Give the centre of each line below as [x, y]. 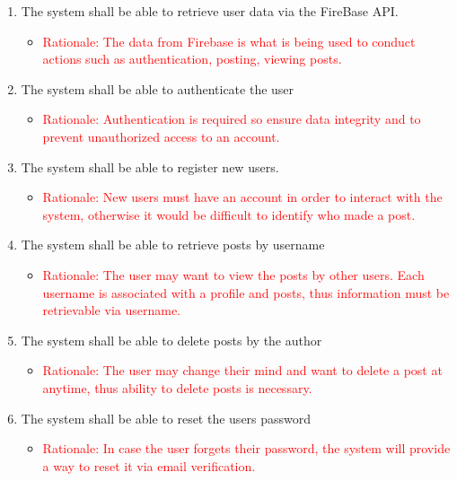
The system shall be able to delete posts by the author [171, 340]
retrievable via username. [112, 310]
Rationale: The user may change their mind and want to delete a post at [242, 370]
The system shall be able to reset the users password [166, 418]
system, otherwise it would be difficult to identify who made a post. [229, 214]
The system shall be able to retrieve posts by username [173, 245]
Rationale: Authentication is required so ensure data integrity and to [232, 119]
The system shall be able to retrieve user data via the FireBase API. [210, 11]
